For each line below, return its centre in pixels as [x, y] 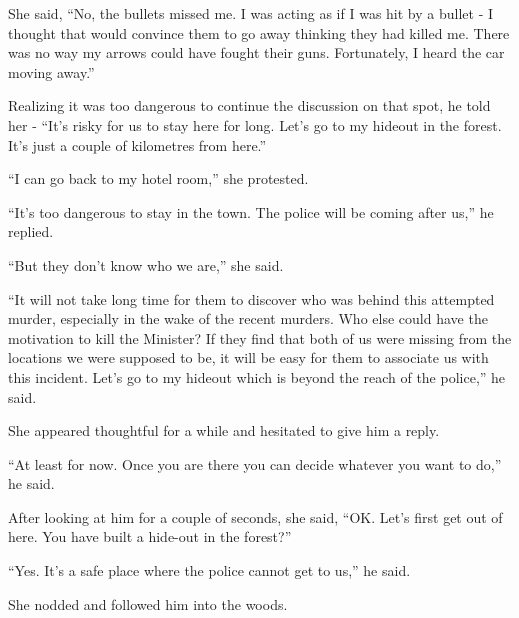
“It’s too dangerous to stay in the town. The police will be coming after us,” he [251, 211]
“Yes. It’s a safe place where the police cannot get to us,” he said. [209, 570]
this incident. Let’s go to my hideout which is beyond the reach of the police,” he [257, 376]
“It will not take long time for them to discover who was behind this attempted [251, 298]
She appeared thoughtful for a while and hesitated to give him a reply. [224, 430]
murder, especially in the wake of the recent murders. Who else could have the [248, 318]
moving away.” [51, 71]
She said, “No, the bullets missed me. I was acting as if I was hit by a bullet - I [251, 13]
